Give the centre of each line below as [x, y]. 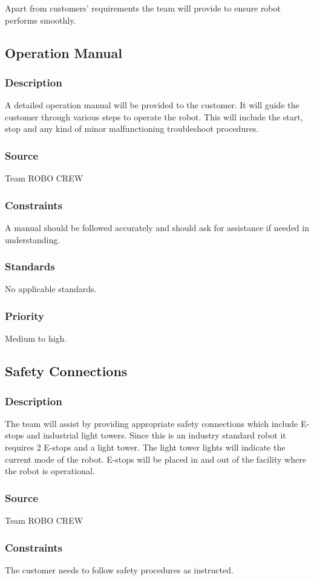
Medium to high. [36, 338]
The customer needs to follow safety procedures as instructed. [119, 569]
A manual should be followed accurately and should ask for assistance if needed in [157, 227]
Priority [25, 315]
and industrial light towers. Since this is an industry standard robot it [156, 435]
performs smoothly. [41, 20]
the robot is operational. [50, 471]
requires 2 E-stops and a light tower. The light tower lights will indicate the [145, 447]
